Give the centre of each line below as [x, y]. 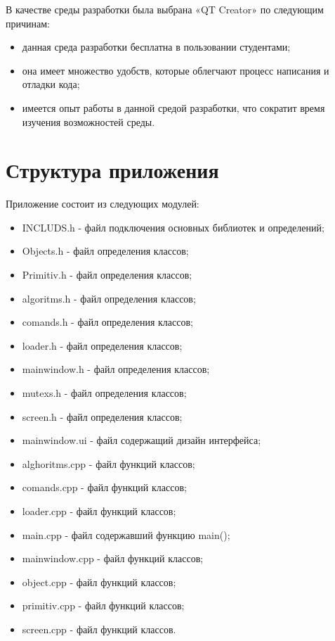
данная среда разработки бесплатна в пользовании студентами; [156, 47]
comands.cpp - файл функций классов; [104, 487]
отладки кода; [51, 84]
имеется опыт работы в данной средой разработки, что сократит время [173, 107]
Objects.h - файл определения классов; [105, 251]
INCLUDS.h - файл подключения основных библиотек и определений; [173, 227]
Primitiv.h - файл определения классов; [107, 275]
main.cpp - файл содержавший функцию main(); [126, 534]
